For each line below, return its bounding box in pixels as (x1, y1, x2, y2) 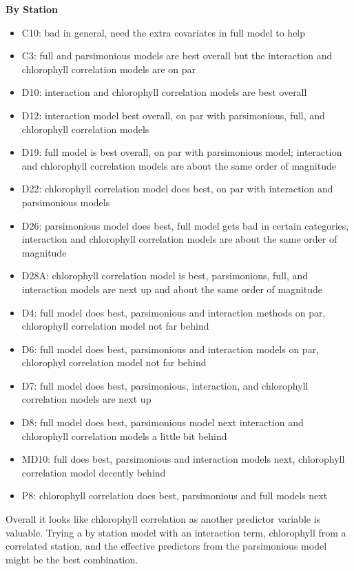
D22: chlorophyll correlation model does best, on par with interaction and (21, 181, 333, 196)
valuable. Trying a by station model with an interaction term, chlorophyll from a (6, 525, 346, 539)
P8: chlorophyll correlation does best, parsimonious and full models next (21, 488, 328, 503)
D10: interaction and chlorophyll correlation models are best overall (21, 85, 307, 99)
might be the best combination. (6, 552, 138, 566)
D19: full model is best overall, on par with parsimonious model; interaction (21, 145, 342, 159)
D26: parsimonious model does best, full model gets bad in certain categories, (21, 218, 349, 232)
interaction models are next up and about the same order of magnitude (21, 281, 323, 296)
